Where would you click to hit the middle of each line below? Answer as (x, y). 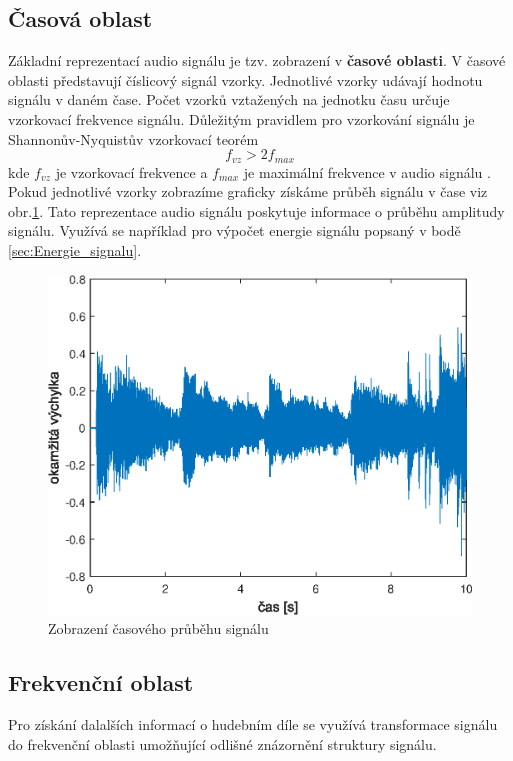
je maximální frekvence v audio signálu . (367, 171)
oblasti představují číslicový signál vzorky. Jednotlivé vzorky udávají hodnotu (245, 79)
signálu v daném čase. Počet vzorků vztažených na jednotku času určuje (229, 99)
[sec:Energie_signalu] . (75, 250)
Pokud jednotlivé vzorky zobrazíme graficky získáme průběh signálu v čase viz (248, 191)
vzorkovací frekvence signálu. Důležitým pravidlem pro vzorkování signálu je (241, 118)
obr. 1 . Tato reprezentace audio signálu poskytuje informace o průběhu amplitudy (256, 210)
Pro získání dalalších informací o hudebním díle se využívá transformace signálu (253, 723)
